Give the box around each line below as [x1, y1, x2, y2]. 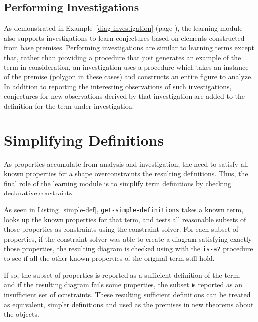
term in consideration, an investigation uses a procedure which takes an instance [4, 62, 249, 72]
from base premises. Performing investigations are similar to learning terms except [4, 42, 254, 53]
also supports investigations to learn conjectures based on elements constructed [4, 32, 245, 43]
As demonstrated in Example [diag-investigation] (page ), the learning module [4, 23, 243, 33]
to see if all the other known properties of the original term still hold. [4, 253, 215, 263]
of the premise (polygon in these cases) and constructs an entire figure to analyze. [4, 71, 253, 82]
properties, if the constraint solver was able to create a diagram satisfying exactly [4, 233, 252, 244]
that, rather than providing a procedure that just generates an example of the [4, 52, 241, 62]
